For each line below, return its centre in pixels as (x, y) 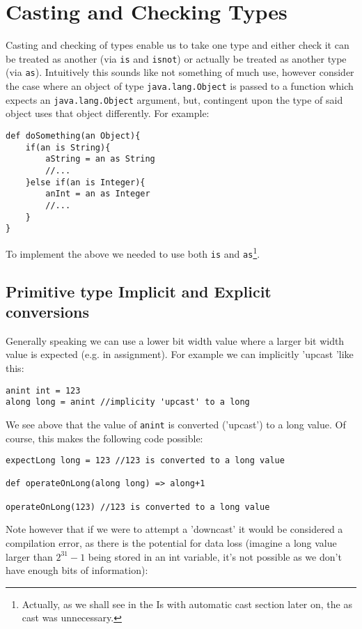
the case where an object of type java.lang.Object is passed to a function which (180, 86)
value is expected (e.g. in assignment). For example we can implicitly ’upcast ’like (180, 354)
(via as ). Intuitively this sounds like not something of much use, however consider (180, 72)
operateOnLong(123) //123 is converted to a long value (138, 507)
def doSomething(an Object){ (73, 135)
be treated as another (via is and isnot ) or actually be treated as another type (176, 58)
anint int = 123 (43, 390)
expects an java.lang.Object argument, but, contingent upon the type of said (174, 99)
